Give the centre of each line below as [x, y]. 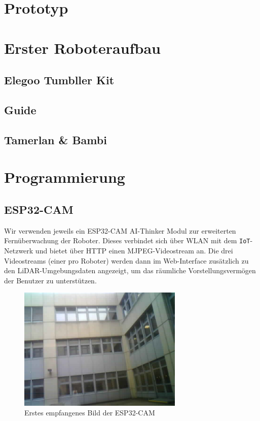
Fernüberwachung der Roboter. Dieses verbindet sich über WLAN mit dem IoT [127, 240]
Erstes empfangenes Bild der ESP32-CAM [90, 413]
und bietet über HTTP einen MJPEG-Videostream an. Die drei [134, 250]
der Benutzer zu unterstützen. [50, 280]
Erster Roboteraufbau [82, 47]
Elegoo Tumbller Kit [59, 80]
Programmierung [65, 177]
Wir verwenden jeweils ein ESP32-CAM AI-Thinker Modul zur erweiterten [120, 230]
